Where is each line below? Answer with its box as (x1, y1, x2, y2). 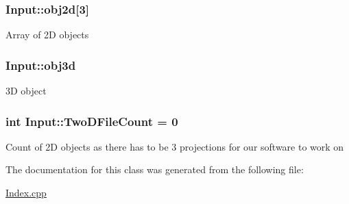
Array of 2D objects (5, 27, 89, 42)
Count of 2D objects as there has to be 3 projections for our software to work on (5, 139, 344, 153)
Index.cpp (5, 186, 47, 200)
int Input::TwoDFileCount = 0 (5, 112, 178, 129)
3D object (5, 84, 47, 98)
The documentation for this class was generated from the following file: (5, 162, 304, 177)
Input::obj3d (5, 56, 76, 73)
